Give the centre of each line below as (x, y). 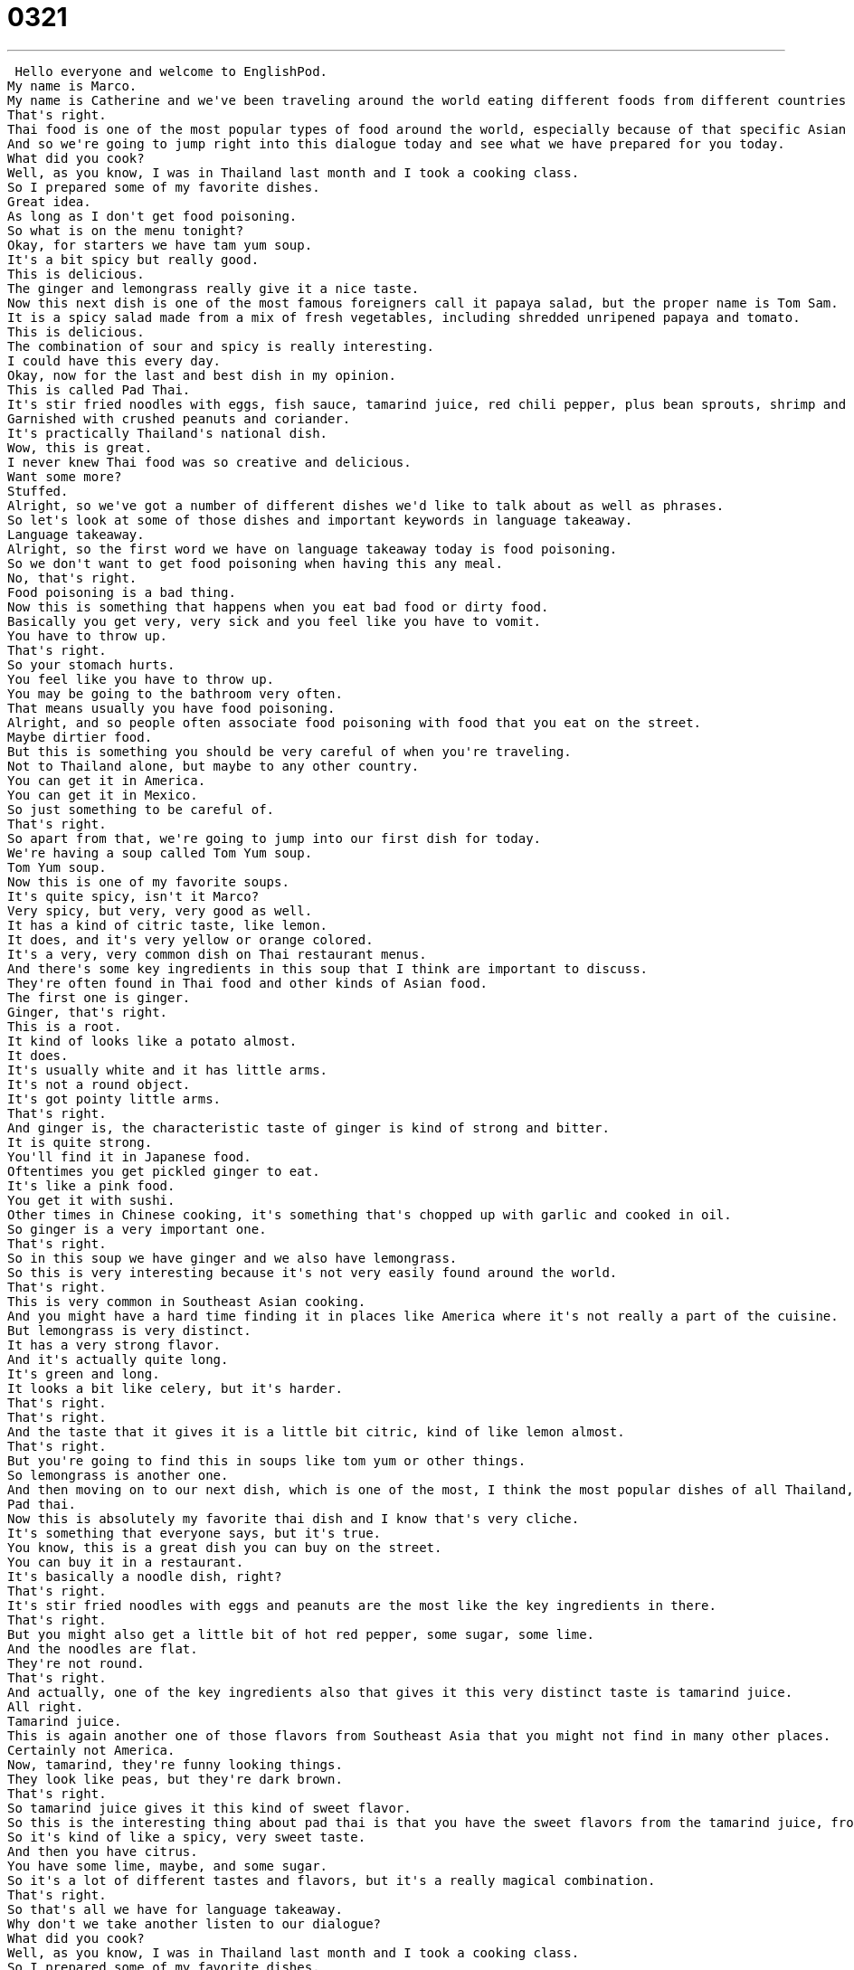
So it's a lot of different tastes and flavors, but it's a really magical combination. (332, 1880)
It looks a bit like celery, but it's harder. (175, 1388)
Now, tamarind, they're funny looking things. (175, 1764)
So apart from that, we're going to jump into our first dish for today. (275, 838)
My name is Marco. (72, 85)
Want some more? (65, 476)
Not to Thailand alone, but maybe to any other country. (213, 766)
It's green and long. (84, 1373)
